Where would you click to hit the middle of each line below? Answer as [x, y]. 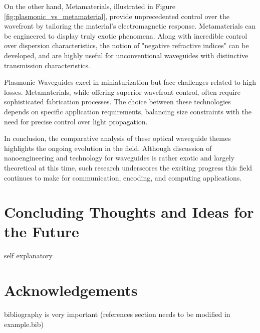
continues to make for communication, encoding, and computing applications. [123, 177]
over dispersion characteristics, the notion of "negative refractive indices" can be [126, 45]
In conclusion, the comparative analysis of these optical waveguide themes [117, 138]
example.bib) [24, 324]
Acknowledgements [71, 290]
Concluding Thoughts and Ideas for [129, 212]
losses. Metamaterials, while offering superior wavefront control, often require [122, 92]
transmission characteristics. [47, 65]
